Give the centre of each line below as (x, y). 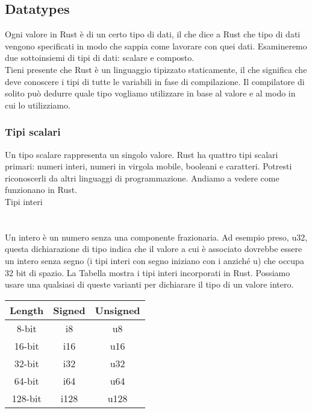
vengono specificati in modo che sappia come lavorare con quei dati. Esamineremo (156, 46)
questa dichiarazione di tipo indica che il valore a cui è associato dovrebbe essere (154, 249)
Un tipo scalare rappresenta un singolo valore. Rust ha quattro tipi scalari (142, 154)
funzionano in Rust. (41, 190)
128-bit (27, 398)
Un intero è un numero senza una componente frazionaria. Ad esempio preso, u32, (156, 237)
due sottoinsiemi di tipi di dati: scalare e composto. (100, 58)
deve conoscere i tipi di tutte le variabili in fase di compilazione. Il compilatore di (155, 81)
